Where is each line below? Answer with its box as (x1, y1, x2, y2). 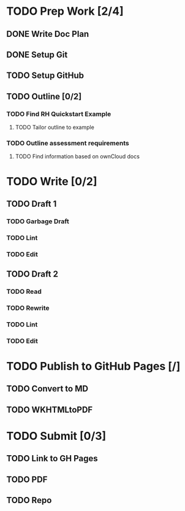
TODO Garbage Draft (6, 217, 69, 225)
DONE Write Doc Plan (6, 29, 89, 39)
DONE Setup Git (6, 49, 68, 60)
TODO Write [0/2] (6, 174, 97, 188)
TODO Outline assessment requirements (6, 139, 130, 147)
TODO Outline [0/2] (6, 91, 82, 102)
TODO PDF (6, 474, 48, 485)
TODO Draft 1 (6, 198, 57, 209)
